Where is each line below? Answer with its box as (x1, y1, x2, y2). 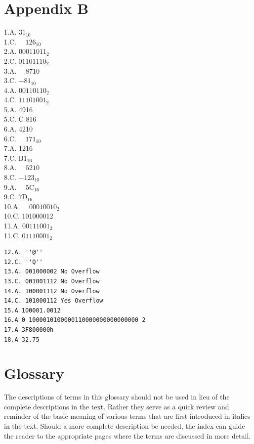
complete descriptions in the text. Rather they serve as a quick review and (4, 401, 229, 411)
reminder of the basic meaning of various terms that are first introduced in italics (4, 411, 251, 421)
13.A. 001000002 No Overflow (4, 268, 100, 275)
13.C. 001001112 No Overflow (4, 277, 100, 285)
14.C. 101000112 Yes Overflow (4, 297, 103, 305)
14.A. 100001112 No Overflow (4, 287, 100, 295)
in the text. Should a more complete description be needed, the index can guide (4, 421, 245, 431)
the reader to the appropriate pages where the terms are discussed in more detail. (4, 430, 251, 441)
